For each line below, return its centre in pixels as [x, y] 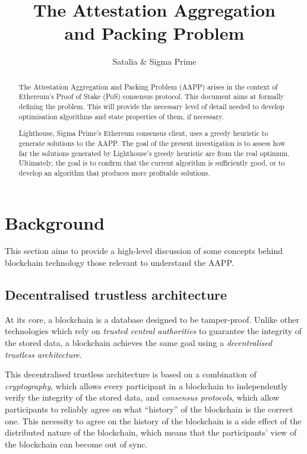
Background [55, 222]
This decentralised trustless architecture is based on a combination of [131, 374]
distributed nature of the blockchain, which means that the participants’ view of [151, 432]
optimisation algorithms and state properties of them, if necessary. [121, 116]
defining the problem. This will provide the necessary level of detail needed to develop [151, 107]
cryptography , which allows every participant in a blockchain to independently [146, 385]
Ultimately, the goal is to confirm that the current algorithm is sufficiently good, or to [152, 163]
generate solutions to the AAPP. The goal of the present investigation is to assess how [152, 143]
